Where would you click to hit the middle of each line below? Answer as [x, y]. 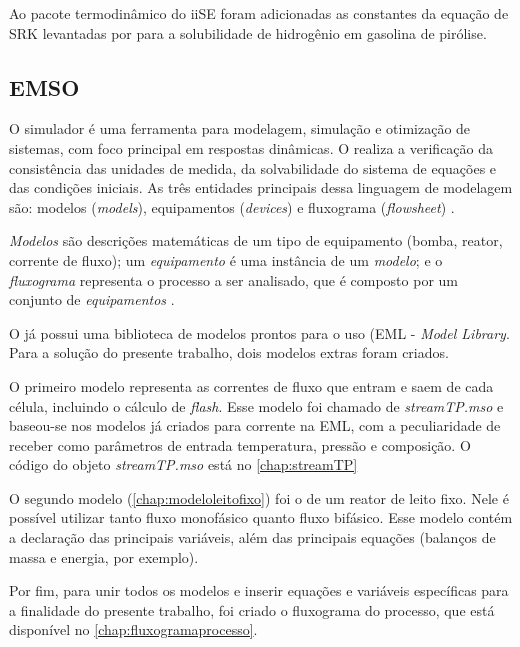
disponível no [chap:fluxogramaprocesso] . [133, 629]
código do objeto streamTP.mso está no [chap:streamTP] [183, 464]
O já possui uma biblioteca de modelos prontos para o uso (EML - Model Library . [259, 332]
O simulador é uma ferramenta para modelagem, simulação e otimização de [240, 128]
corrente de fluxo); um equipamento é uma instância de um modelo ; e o [226, 259]
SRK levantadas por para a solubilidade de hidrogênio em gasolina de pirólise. [248, 32]
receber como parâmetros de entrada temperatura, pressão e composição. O [240, 444]
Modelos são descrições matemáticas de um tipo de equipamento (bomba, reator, [256, 240]
